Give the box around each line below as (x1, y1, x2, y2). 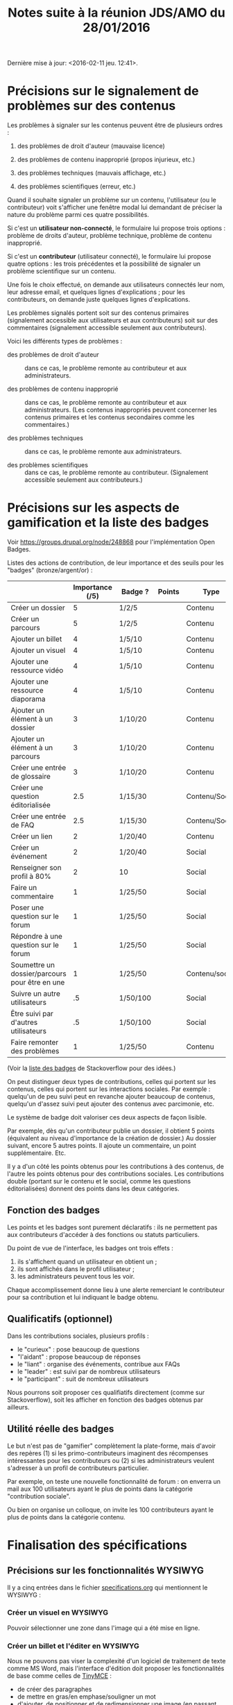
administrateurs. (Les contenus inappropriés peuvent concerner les (24, 405, 217, 414)
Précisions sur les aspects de (7, 500, 180, 516)
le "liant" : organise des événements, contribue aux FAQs (17, 1359, 180, 1368)
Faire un (10, 883, 37, 893)
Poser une (10, 903, 44, 912)
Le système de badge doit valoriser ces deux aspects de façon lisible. (7, 1113, 207, 1122)
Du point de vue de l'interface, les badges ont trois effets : (7, 1243, 173, 1252)
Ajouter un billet (10, 634, 62, 644)
